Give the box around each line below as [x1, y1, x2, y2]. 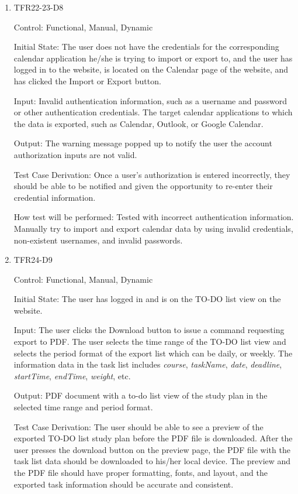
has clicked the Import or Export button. [13, 74, 161, 87]
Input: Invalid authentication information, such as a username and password [13, 94, 287, 107]
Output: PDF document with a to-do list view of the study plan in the [13, 389, 268, 402]
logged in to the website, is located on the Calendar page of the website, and [13, 63, 289, 76]
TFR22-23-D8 [13, 1, 64, 13]
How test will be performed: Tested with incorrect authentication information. [13, 211, 294, 223]
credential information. [13, 191, 96, 203]
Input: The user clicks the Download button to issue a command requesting [13, 324, 285, 336]
